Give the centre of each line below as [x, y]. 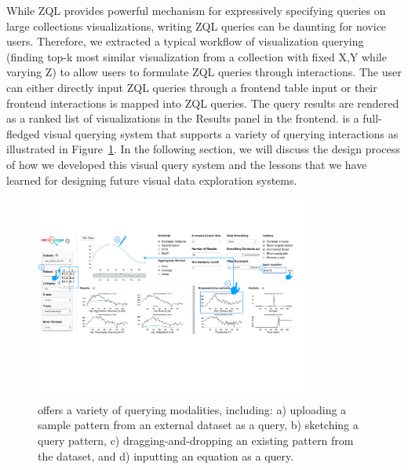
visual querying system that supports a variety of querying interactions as [221, 133]
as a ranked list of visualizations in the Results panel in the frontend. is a [183, 118]
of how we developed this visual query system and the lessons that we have [187, 164]
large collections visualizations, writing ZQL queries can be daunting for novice [197, 26]
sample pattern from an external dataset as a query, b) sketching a [198, 425]
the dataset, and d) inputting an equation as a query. [166, 455]
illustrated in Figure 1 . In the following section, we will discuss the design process [203, 149]
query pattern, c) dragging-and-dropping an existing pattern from [196, 440]
